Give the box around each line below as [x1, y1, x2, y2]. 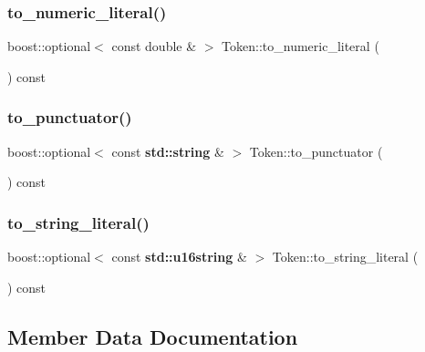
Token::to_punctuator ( [249, 141, 383, 160]
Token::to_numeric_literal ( [222, 36, 379, 56]
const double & [111, 36, 197, 56]
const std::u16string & [111, 247, 247, 266]
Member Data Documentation [7, 322, 298, 350]
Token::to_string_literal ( [272, 247, 419, 266]
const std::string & [111, 141, 224, 160]
